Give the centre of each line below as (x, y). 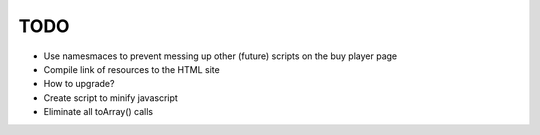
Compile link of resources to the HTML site (131, 69)
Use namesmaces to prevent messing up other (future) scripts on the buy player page (220, 56)
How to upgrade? (79, 84)
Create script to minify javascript (111, 97)
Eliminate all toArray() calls (98, 112)
